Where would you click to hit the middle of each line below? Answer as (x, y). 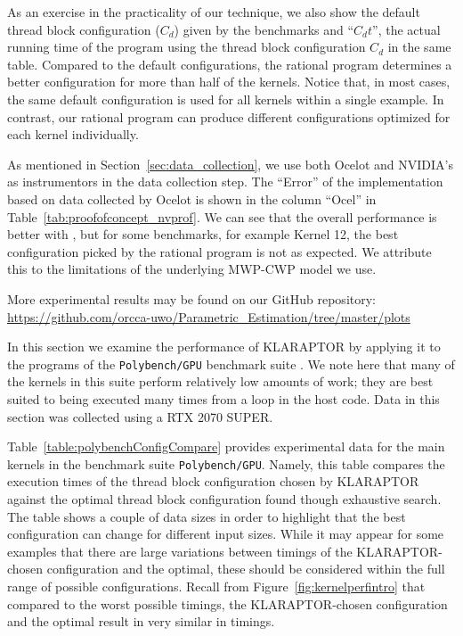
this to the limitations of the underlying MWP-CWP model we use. (192, 269)
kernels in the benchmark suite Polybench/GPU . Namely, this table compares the (226, 463)
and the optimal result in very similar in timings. (141, 621)
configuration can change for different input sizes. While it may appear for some (226, 534)
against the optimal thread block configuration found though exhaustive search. (224, 498)
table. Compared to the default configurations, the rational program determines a (230, 64)
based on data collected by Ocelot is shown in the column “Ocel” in (192, 198)
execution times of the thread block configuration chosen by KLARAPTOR (213, 481)
